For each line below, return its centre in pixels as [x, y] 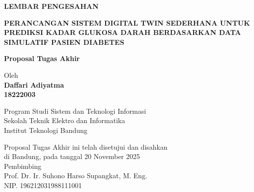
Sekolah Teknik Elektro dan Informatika [65, 120]
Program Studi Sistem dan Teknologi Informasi [75, 111]
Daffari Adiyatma [34, 84]
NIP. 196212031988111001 [43, 185]
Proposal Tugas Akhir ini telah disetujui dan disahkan [86, 146]
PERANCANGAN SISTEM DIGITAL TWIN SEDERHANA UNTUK [127, 22]
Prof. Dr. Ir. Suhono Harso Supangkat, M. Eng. [76, 176]
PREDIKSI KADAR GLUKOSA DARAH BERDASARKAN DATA [123, 32]
